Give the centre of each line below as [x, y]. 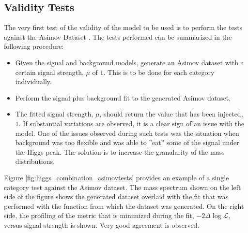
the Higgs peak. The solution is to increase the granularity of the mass [120, 152]
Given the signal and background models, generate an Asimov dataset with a [130, 62]
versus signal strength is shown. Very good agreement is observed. [102, 225]
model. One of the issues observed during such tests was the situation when [127, 133]
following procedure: [34, 46]
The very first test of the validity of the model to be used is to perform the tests [123, 27]
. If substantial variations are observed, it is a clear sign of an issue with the [132, 123]
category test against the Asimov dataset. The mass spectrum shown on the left [123, 187]
